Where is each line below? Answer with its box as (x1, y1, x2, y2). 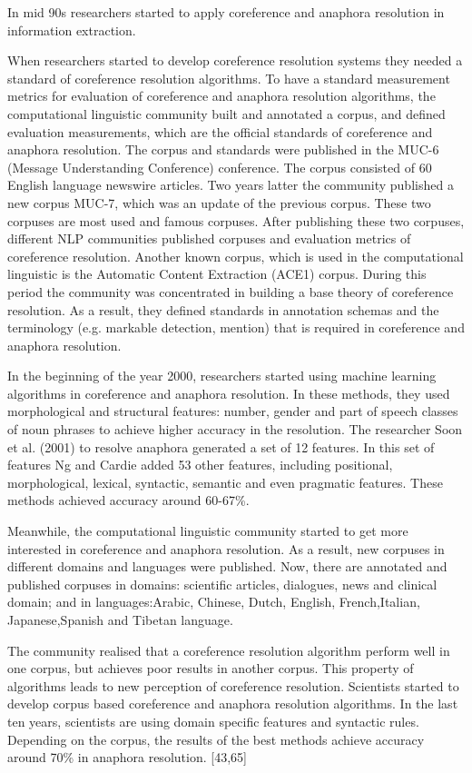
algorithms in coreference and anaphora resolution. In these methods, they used (7, 383, 450, 402)
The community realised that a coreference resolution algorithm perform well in (7, 640, 450, 659)
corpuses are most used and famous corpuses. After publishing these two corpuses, (7, 211, 465, 230)
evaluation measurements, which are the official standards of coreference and (7, 122, 433, 141)
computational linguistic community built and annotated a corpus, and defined (7, 104, 446, 123)
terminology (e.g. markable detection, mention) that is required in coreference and (7, 318, 465, 337)
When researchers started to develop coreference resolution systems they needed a (7, 51, 463, 70)
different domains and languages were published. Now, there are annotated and (7, 557, 447, 576)
